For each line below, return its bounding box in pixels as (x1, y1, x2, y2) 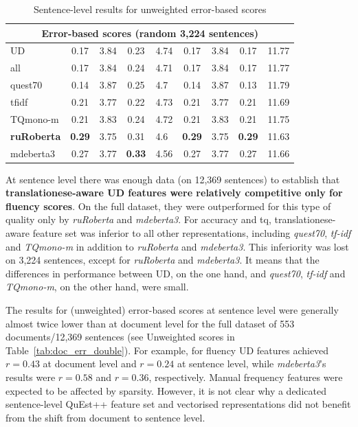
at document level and (43, 356, 137, 371)
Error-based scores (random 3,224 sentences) (41, 25, 258, 40)
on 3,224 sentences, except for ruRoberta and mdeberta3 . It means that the (5, 253, 320, 267)
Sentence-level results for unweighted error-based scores (33, 2, 267, 16)
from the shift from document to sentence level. (5, 410, 205, 424)
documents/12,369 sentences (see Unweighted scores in (5, 330, 235, 344)
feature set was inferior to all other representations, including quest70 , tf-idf (32, 225, 351, 240)
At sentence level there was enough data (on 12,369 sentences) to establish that (5, 172, 340, 186)
